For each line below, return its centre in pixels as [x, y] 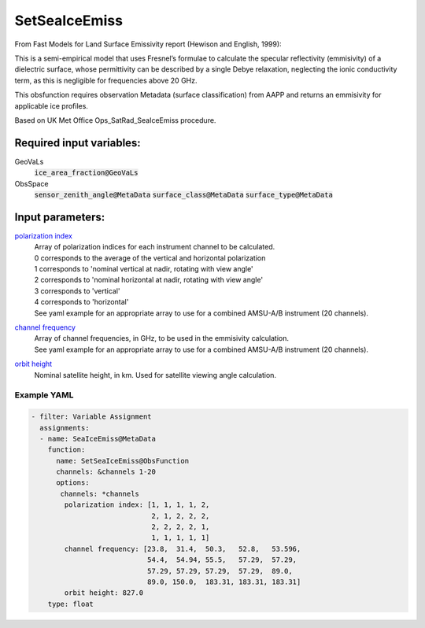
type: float [71, 604]
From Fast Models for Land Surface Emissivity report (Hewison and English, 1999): [148, 44]
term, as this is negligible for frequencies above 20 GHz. [106, 80]
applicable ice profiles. [51, 105]
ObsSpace [31, 183]
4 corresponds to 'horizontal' [81, 302]
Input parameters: [60, 217]
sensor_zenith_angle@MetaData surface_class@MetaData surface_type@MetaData [184, 194]
